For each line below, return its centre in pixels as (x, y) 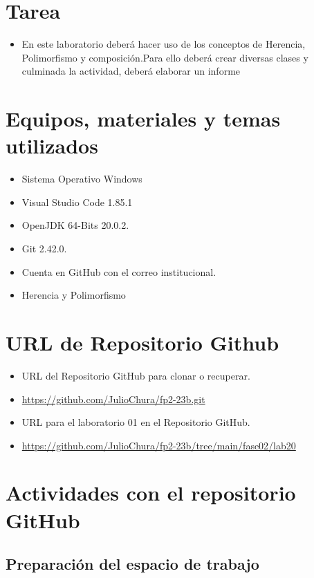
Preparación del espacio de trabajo (132, 564)
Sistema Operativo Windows (82, 179)
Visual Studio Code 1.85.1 (77, 202)
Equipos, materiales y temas (143, 119)
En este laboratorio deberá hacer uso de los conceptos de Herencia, (164, 44)
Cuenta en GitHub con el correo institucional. (119, 271)
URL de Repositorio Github (142, 342)
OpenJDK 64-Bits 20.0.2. (75, 225)
